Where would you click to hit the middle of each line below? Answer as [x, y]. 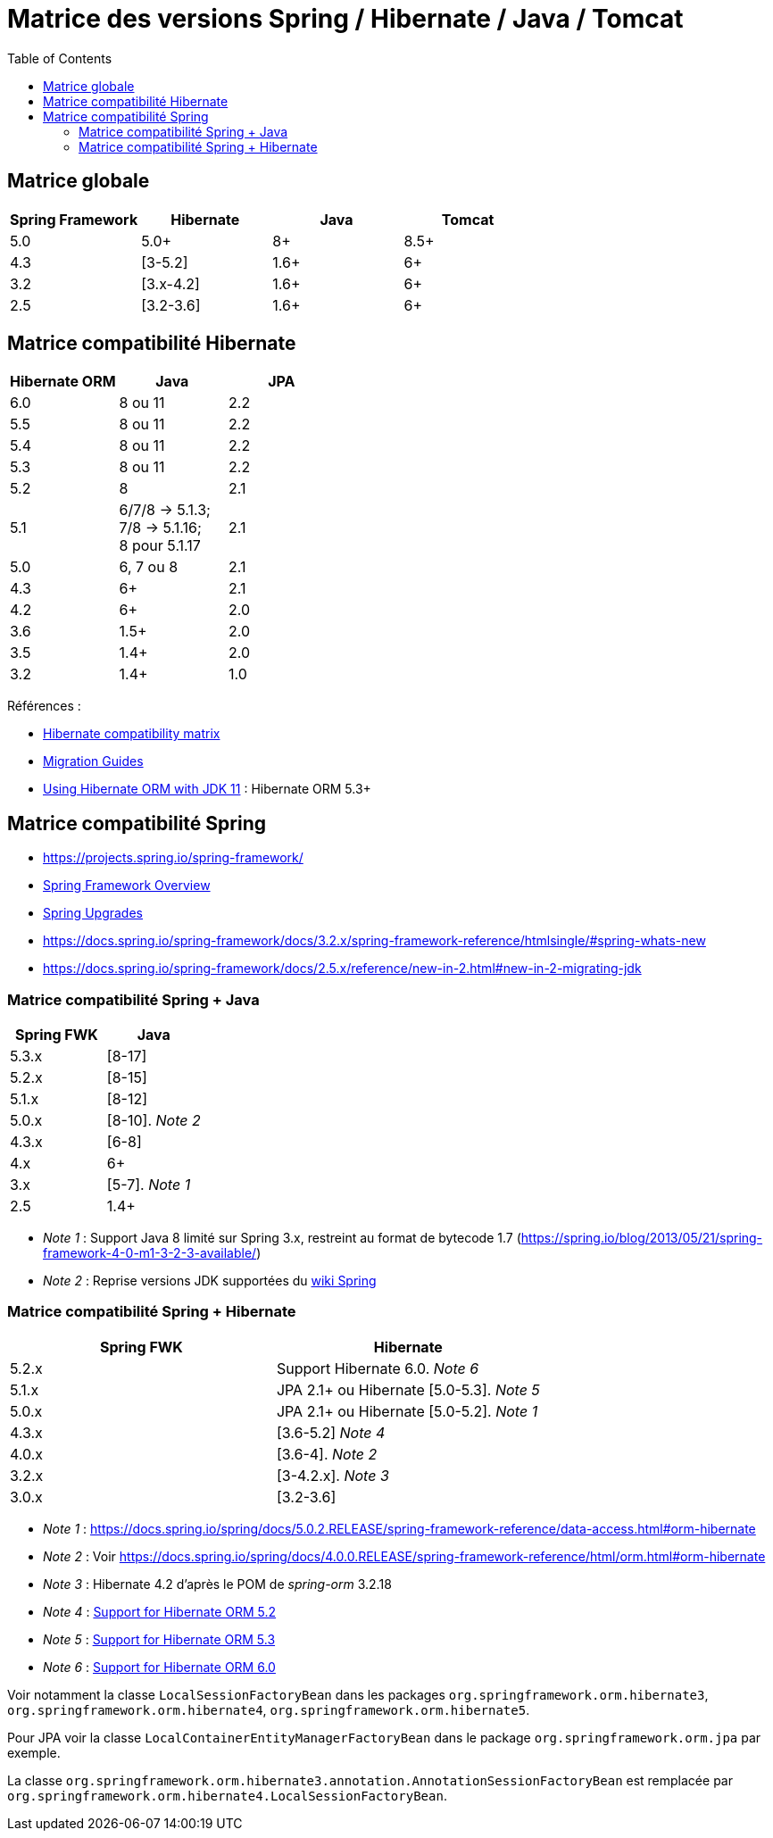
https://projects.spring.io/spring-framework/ [173, 858]
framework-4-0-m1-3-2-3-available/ [150, 1253]
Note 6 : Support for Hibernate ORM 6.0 [159, 1667]
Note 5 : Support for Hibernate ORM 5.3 [159, 1639]
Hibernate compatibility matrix [132, 734]
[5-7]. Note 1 [149, 1185]
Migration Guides [93, 761]
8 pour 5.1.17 [160, 546]
